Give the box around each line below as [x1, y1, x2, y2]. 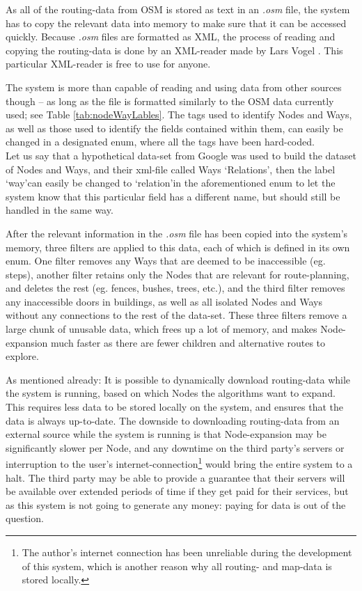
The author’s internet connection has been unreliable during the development [22, 545, 352, 560]
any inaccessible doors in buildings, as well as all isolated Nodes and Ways [6, 294, 322, 308]
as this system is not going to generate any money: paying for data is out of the [6, 497, 346, 512]
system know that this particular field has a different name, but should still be [6, 189, 340, 203]
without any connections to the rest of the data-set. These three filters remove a [6, 308, 347, 322]
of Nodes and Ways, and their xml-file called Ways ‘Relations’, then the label [6, 161, 336, 176]
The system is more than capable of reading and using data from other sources [6, 79, 342, 94]
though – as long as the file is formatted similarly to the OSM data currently [6, 93, 334, 108]
